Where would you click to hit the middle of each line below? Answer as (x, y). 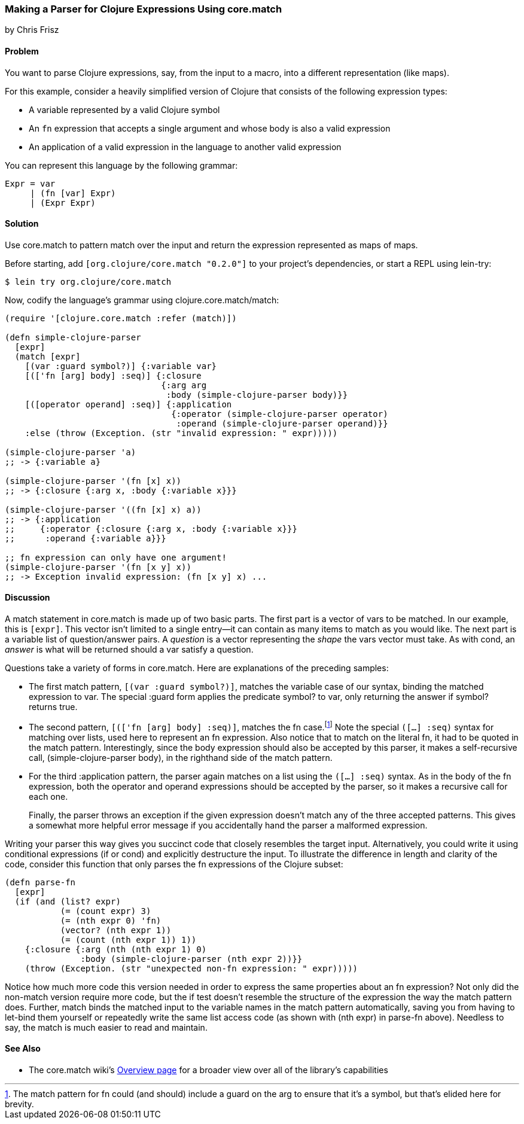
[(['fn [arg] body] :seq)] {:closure (113, 375)
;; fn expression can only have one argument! (116, 557)
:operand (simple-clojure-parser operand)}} (282, 423)
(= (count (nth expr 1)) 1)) (128, 939)
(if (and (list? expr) (68, 901)
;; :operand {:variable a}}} (86, 538)
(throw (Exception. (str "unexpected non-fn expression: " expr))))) (191, 968)
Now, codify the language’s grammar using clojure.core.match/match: (142, 300)
